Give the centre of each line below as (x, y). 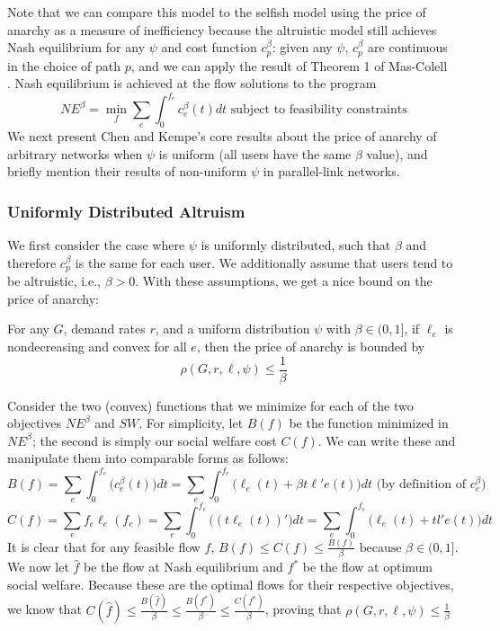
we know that (45, 609)
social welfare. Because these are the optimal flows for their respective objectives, (231, 584)
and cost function (209, 47)
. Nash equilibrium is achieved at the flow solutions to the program (192, 83)
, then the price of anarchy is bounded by (311, 346)
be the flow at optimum (368, 567)
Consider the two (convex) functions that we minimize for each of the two (210, 405)
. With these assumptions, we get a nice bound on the (284, 281)
